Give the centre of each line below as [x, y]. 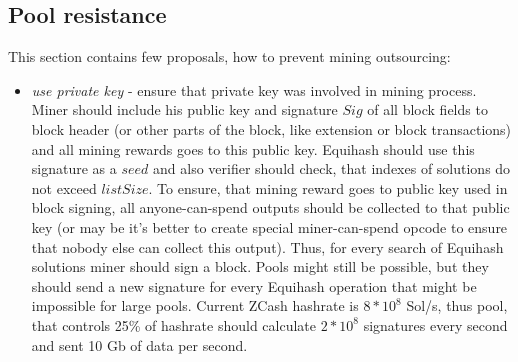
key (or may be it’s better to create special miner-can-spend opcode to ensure [269, 226]
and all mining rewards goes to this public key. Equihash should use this [253, 148]
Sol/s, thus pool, [457, 305]
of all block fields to [427, 109]
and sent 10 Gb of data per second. [139, 344]
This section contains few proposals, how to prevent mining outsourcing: [229, 56]
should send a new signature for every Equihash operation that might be [254, 285]
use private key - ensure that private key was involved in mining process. [254, 89]
